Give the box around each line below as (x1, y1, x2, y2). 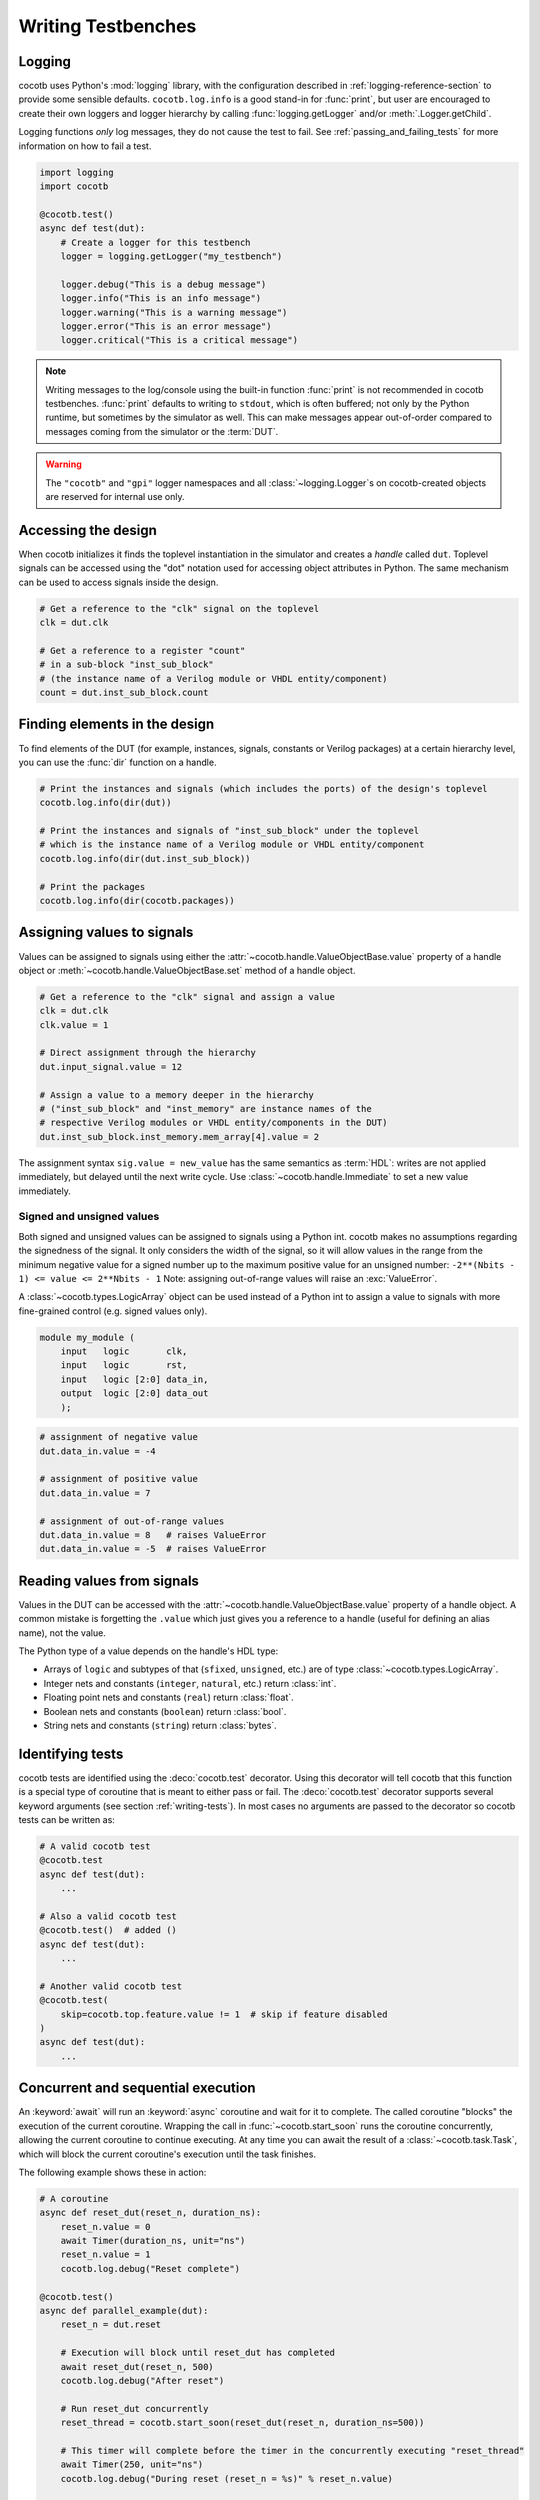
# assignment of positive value (39, 1473, 199, 1485)
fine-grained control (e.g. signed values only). (18, 1305, 208, 1317)
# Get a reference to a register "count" (39, 645, 246, 656)
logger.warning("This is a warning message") (60, 306, 288, 318)
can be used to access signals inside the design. (18, 576, 219, 588)
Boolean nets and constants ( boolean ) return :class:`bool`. (43, 1705, 287, 1717)
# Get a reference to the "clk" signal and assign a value (39, 991, 335, 1002)
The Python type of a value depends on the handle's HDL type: (18, 1645, 279, 1657)
